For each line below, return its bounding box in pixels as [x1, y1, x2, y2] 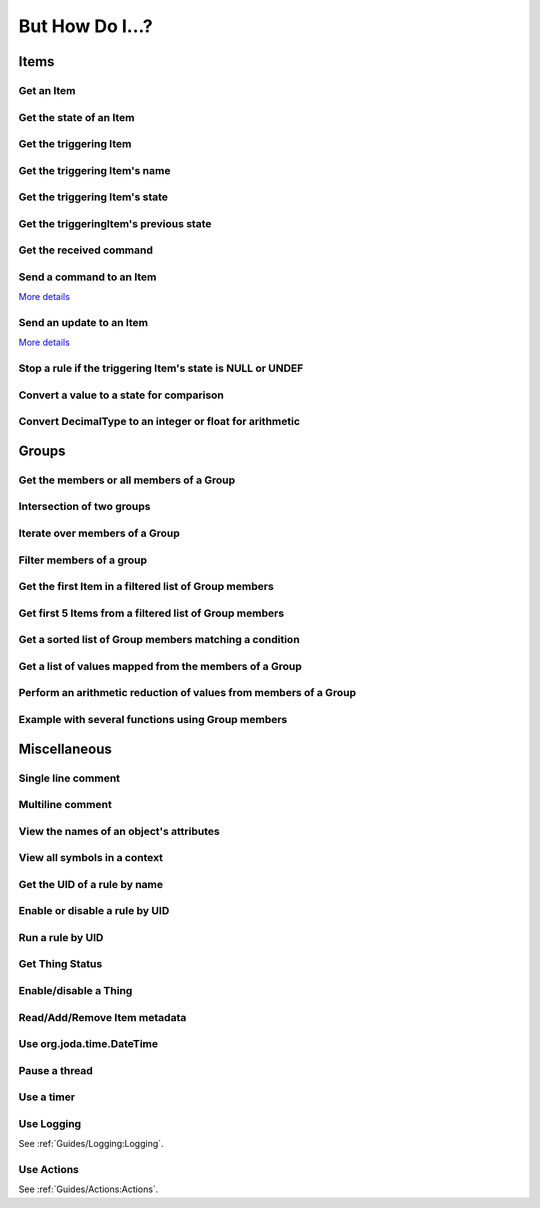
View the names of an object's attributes [18, 824, 220, 838]
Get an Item [18, 83, 76, 97]
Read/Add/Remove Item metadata [18, 1010, 187, 1024]
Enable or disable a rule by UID [18, 904, 170, 918]
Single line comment [18, 771, 120, 785]
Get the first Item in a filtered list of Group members [18, 580, 274, 594]
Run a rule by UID [18, 930, 104, 944]
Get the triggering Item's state [18, 190, 169, 204]
